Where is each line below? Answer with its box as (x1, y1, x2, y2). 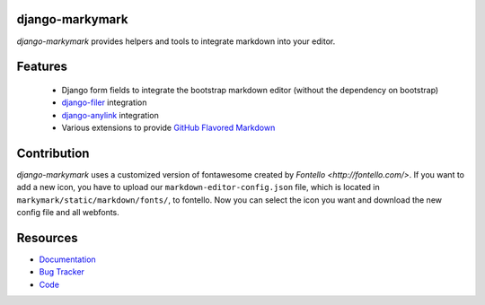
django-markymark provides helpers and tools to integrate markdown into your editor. (16, 36, 336, 47)
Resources (16, 230, 78, 246)
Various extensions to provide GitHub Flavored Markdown (61, 122, 276, 134)
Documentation (39, 254, 96, 265)
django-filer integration (61, 97, 147, 108)
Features (16, 59, 67, 74)
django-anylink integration (61, 109, 159, 120)
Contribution (16, 145, 90, 161)
